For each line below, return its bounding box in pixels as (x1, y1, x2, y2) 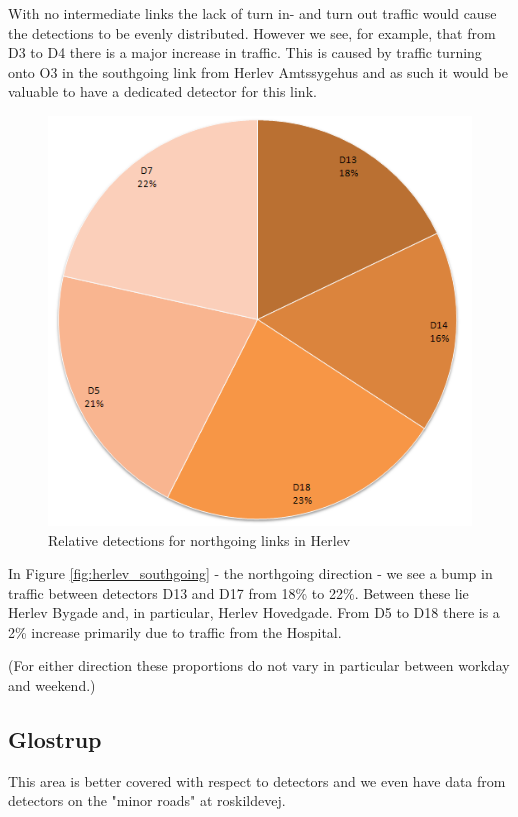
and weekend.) (8, 675, 96, 696)
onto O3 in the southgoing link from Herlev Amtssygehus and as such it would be (8, 61, 508, 82)
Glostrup (8, 724, 102, 755)
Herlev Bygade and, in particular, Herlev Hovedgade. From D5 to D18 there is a (8, 602, 500, 623)
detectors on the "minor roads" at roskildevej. (8, 790, 286, 811)
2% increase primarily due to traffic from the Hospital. (8, 621, 342, 642)
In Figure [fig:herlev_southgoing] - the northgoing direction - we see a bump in (8, 563, 493, 584)
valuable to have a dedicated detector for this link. (8, 81, 317, 102)
